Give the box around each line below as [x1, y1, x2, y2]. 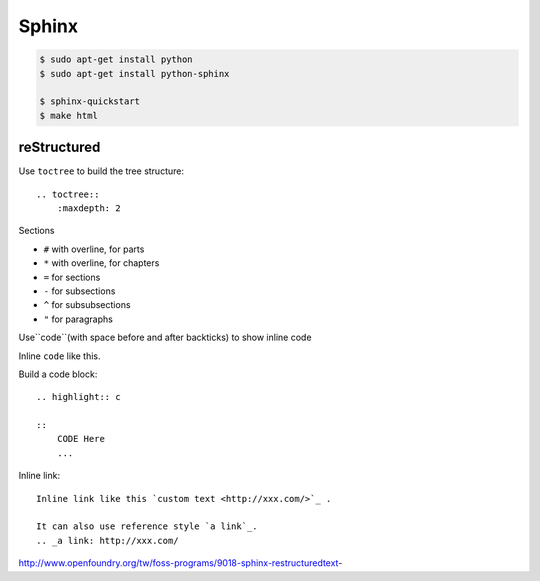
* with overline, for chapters [43, 257, 160, 269]
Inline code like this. [18, 350, 101, 362]
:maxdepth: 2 [56, 202, 121, 214]
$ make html [39, 110, 99, 121]
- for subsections [43, 285, 116, 297]
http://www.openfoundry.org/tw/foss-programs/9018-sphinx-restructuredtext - [18, 557, 343, 569]
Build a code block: [18, 368, 98, 380]
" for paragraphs [43, 313, 114, 325]
